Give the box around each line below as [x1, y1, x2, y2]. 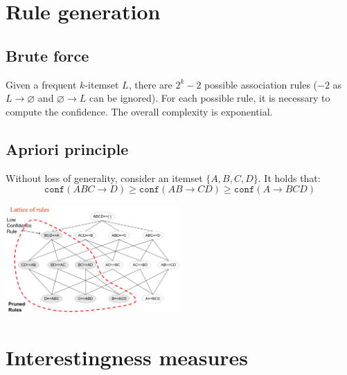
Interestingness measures [6, 342, 249, 371]
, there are [128, 77, 172, 91]
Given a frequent [6, 77, 77, 91]
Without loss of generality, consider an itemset [6, 170, 203, 185]
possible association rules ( [204, 77, 318, 91]
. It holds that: [258, 170, 321, 185]
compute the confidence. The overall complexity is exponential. [6, 104, 273, 118]
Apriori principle [6, 138, 129, 159]
